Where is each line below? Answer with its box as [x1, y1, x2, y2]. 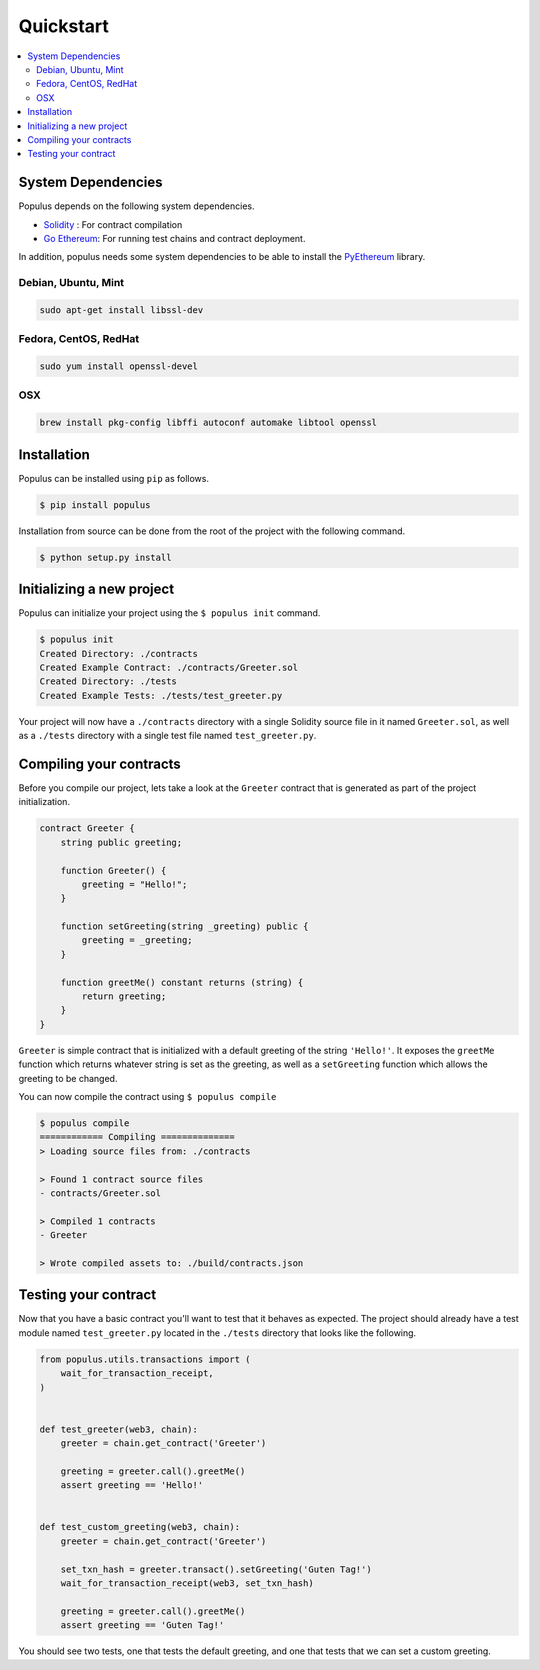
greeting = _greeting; [81, 935, 194, 946]
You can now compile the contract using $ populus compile [18, 1090, 277, 1102]
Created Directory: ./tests [39, 676, 177, 687]
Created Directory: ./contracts [39, 648, 199, 659]
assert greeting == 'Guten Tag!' [60, 1620, 225, 1631]
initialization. [18, 796, 70, 808]
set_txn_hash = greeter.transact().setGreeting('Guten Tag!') [60, 1563, 372, 1575]
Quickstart [18, 15, 110, 37]
